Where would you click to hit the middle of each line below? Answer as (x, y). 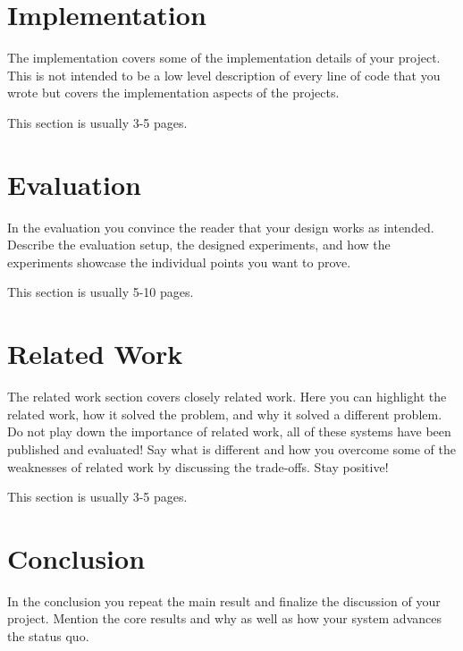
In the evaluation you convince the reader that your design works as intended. (221, 227)
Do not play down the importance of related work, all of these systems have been (229, 431)
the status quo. (48, 636)
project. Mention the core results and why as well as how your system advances (224, 618)
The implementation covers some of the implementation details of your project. (224, 58)
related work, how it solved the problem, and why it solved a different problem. (225, 414)
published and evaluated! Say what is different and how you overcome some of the (231, 448)
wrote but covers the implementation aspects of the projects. (173, 93)
